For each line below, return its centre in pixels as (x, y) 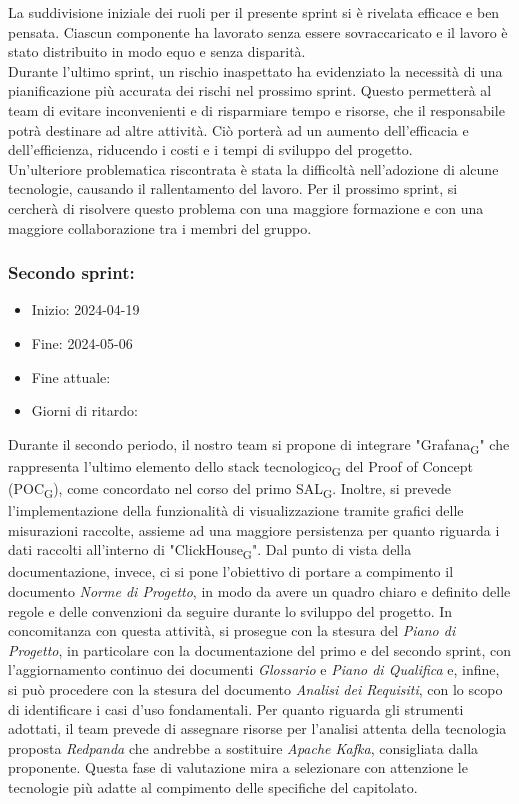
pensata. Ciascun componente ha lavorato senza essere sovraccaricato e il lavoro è (258, 31)
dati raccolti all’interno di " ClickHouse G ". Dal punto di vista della (210, 551)
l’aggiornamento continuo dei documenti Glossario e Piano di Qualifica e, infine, (254, 669)
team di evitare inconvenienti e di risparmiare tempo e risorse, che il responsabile (256, 109)
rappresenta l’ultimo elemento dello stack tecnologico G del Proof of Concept (241, 467)
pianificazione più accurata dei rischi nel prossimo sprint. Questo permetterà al (250, 90)
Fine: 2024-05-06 (82, 342)
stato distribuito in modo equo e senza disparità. (157, 51)
